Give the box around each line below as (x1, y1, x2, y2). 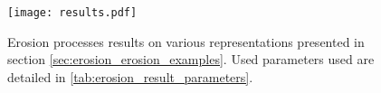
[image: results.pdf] (7, 6, 138, 19)
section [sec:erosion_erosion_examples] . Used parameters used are (7, 50, 375, 69)
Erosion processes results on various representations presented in (7, 32, 365, 51)
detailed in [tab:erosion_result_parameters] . (7, 67, 253, 86)
